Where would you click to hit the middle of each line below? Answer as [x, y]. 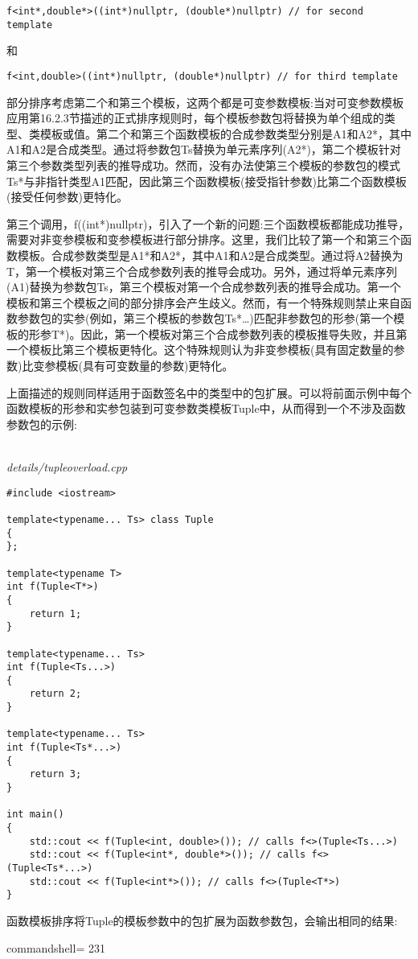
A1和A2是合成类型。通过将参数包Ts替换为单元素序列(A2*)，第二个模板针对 [204, 149]
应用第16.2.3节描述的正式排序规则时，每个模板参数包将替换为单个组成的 [195, 118]
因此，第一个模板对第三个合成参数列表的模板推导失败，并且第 [244, 333]
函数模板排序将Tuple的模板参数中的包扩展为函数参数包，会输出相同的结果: [202, 920]
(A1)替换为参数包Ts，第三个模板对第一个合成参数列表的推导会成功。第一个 [204, 287]
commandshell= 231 [56, 947]
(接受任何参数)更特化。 [67, 197]
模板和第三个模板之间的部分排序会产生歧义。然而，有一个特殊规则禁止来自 [203, 302]
